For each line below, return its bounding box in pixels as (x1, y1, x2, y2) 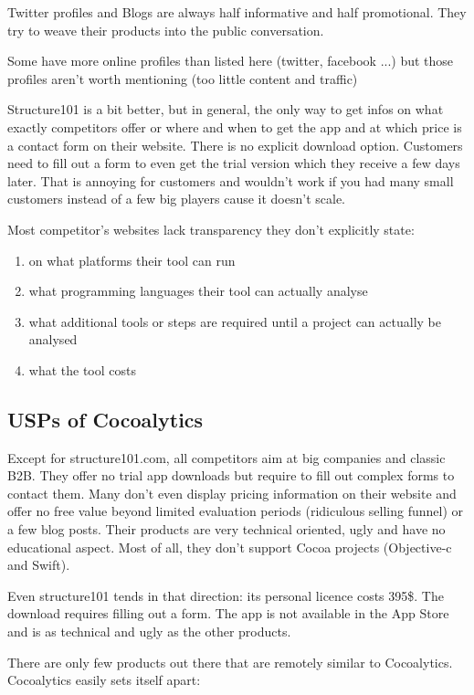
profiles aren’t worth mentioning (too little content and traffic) (7, 68, 358, 88)
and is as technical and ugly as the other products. (7, 622, 291, 641)
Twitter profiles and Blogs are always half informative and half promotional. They (7, 3, 467, 21)
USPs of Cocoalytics (7, 405, 204, 433)
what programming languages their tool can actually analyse (28, 281, 368, 300)
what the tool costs (28, 360, 136, 379)
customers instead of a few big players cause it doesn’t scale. (7, 189, 346, 208)
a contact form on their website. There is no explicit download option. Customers (7, 135, 463, 154)
